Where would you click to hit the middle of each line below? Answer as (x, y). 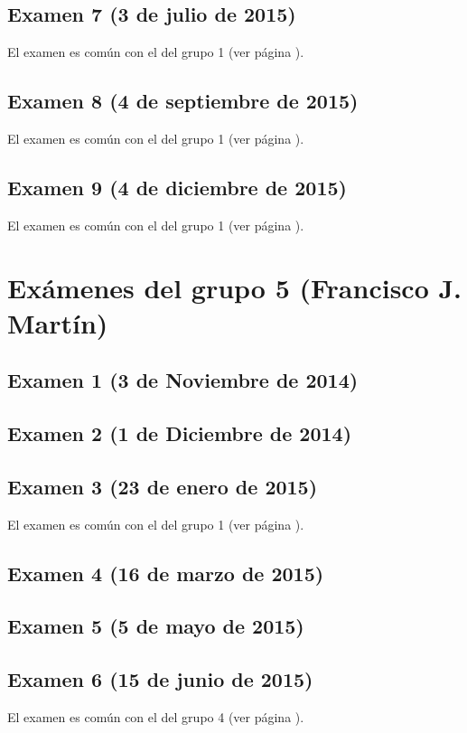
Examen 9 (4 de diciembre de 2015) (177, 187)
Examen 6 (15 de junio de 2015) (160, 679)
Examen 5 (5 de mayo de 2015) (156, 626)
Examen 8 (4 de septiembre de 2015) (183, 101)
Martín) (58, 322)
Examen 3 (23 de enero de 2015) (163, 486)
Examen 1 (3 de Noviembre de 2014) (183, 380)
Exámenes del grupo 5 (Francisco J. (235, 287)
